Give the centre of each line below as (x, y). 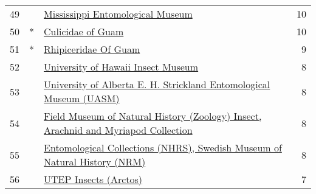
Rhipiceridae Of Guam (92, 49)
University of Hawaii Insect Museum (121, 67)
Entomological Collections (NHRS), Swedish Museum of (163, 147)
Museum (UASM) (82, 98)
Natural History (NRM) (95, 161)
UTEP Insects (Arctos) (93, 179)
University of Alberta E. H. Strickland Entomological (157, 84)
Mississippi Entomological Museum (118, 14)
